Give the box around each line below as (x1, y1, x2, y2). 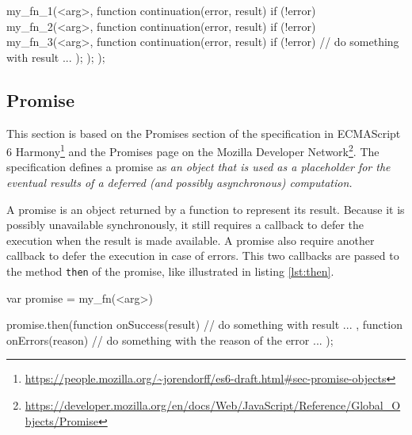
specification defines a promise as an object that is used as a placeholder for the (6, 158, 391, 175)
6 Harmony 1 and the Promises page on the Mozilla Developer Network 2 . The (6, 141, 380, 159)
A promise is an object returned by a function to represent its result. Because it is (6, 200, 405, 217)
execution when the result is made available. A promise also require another (6, 231, 375, 248)
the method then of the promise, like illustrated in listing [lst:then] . (6, 262, 334, 279)
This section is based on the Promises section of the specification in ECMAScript (6, 124, 401, 141)
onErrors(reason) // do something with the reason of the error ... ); (6, 331, 334, 348)
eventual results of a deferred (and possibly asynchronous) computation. (6, 174, 353, 191)
